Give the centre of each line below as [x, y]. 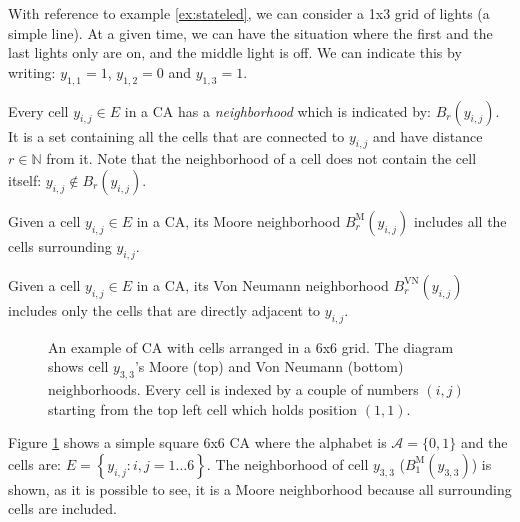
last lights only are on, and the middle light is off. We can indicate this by [235, 52]
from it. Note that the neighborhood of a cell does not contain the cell [261, 158]
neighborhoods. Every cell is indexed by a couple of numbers [233, 388]
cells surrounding [60, 245]
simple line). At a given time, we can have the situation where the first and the [250, 32]
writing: [32, 71]
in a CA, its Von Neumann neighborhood [262, 284]
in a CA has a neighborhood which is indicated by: [277, 110]
